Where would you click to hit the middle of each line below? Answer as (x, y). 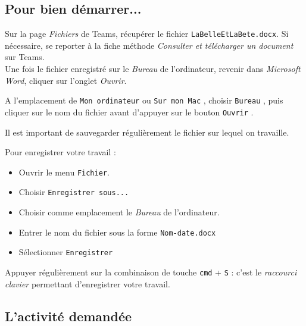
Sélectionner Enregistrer (66, 252)
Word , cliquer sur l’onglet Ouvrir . (66, 80)
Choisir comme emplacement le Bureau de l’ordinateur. (119, 212)
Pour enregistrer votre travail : (60, 152)
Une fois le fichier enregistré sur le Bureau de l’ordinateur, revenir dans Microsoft (153, 69)
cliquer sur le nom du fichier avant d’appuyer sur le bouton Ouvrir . (129, 112)
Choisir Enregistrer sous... (74, 192)
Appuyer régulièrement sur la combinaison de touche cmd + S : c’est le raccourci (151, 272)
